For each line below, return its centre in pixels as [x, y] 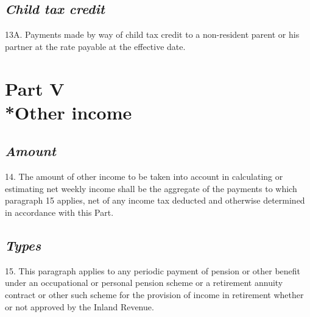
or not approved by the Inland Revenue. [79, 306]
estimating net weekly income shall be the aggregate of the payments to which [151, 188]
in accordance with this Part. [59, 212]
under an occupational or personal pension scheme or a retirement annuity [144, 283]
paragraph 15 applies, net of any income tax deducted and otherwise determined [155, 200]
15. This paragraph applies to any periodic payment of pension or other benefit [153, 270]
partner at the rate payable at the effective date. [95, 46]
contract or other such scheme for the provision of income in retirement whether [154, 294]
